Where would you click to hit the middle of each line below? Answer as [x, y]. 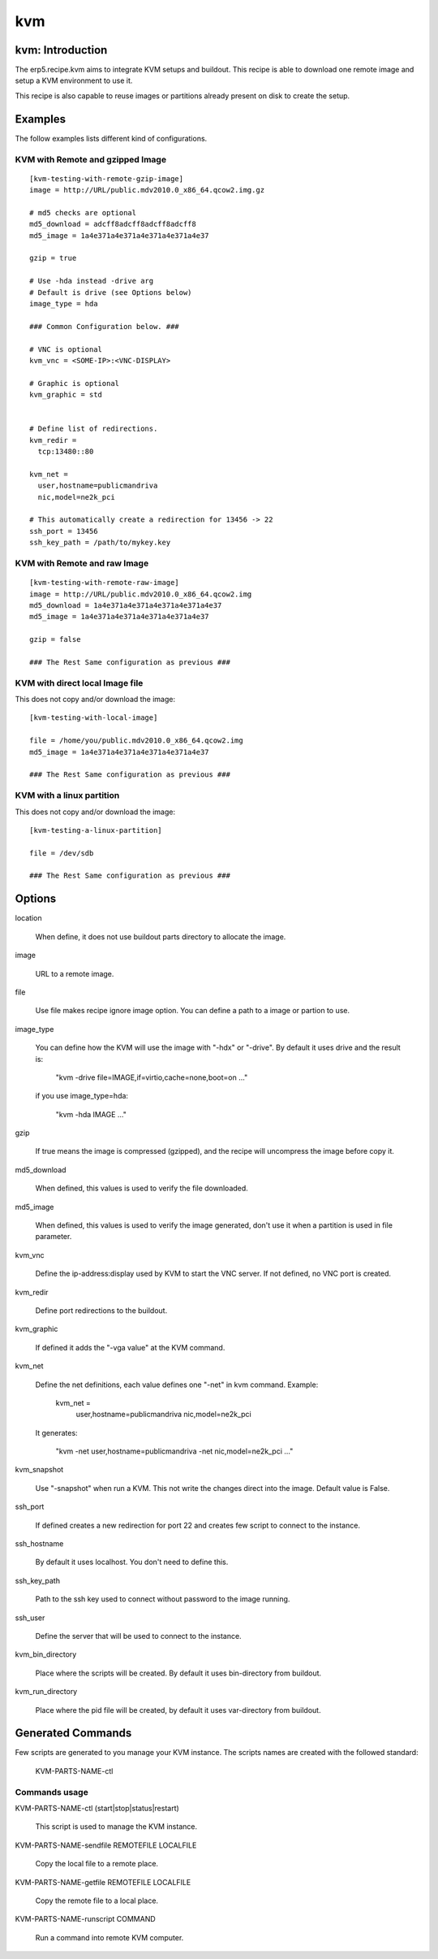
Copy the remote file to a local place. [97, 1900]
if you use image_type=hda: [82, 1096]
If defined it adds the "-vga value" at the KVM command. [130, 1347]
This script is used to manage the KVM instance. [116, 1827]
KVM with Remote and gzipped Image [90, 159]
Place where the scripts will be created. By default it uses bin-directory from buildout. [178, 1673]
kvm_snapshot [39, 1470]
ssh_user [30, 1618]
